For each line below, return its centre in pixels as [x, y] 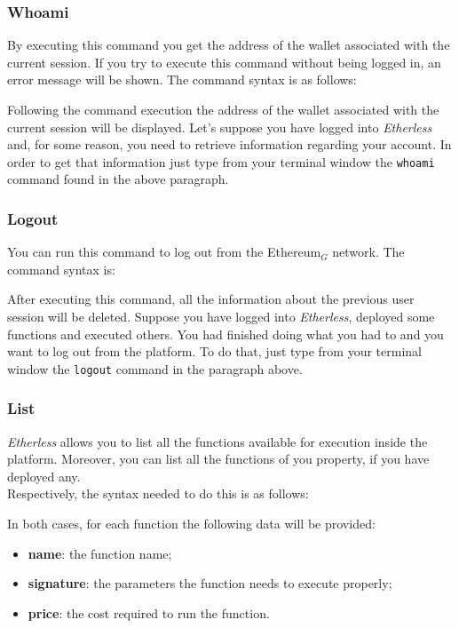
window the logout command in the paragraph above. [155, 368]
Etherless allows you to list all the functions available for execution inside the [218, 441]
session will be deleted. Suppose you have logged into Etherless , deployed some [221, 317]
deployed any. [44, 476]
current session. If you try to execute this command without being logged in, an [224, 62]
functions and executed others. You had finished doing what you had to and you [226, 334]
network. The [368, 252]
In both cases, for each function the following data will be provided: [191, 524]
